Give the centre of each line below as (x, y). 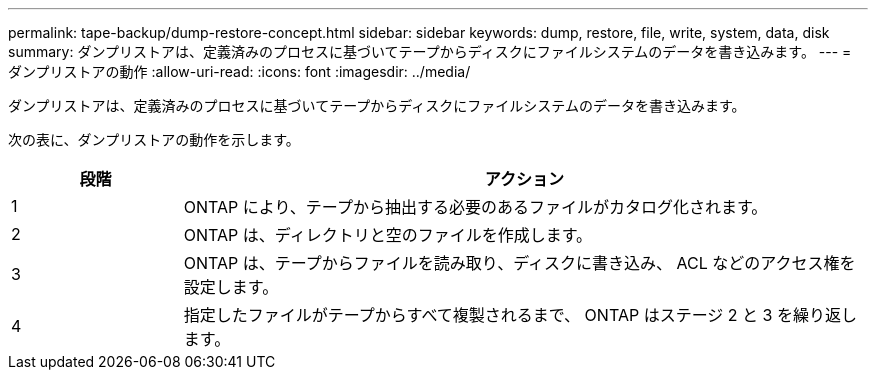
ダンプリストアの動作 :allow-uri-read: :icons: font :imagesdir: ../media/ (239, 71)
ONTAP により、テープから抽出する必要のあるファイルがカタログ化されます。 (475, 207)
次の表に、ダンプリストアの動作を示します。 (154, 139)
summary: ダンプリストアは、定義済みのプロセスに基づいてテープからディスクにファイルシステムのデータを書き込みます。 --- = (430, 51)
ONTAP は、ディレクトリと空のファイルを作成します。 (388, 235)
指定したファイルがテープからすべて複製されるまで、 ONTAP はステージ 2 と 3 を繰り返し (520, 315)
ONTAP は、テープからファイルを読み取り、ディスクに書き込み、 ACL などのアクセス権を (519, 263)
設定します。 (231, 287)
